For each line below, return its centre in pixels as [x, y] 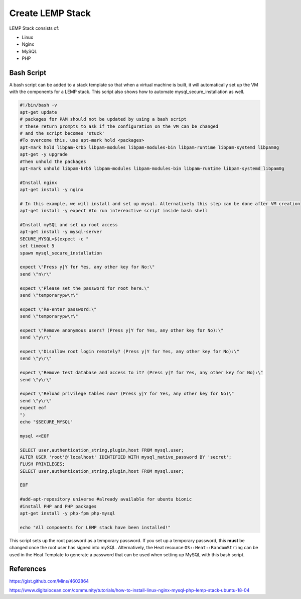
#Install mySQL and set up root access [69, 225]
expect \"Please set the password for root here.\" [85, 288]
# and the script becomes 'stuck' [62, 133]
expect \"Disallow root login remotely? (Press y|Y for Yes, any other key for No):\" [130, 352]
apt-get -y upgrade [44, 154]
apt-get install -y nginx [52, 190]
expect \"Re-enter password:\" [58, 309]
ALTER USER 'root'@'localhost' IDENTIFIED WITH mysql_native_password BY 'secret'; [126, 457]
